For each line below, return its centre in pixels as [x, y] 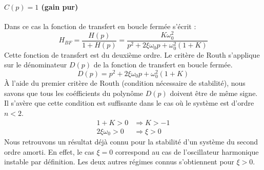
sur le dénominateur [36, 65]
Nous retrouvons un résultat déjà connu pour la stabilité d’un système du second [131, 142]
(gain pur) [60, 6]
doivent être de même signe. [214, 93]
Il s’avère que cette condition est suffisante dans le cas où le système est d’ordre [129, 103]
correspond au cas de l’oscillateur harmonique [187, 151]
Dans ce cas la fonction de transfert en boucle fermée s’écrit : [100, 26]
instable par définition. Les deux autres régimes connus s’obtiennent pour [119, 162]
